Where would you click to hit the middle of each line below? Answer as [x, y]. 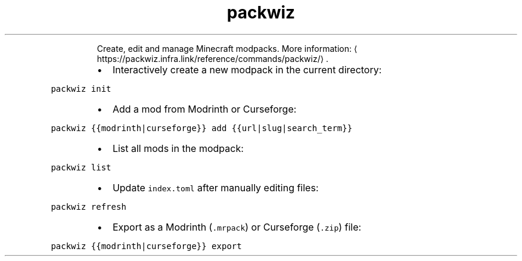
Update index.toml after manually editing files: [215, 187]
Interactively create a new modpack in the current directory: [247, 69]
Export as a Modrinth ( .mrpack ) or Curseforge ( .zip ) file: [237, 227]
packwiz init [81, 88]
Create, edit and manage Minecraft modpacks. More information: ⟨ [227, 48]
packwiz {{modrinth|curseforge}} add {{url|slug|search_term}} [202, 128]
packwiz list [81, 167]
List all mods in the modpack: [178, 148]
